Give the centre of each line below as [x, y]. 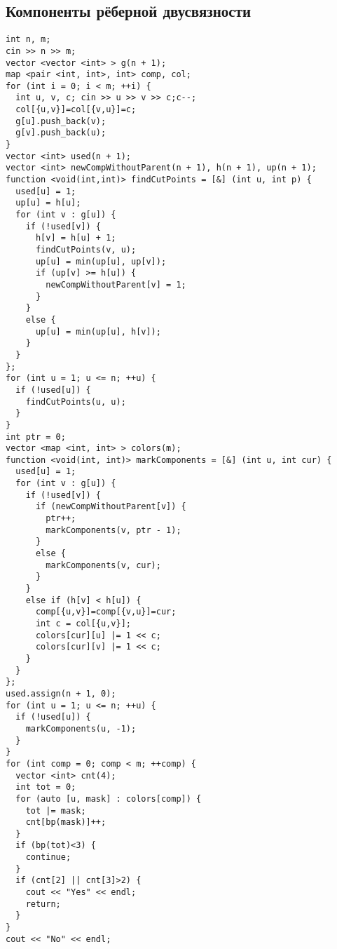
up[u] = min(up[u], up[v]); [101, 261]
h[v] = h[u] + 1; [76, 238]
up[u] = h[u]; [48, 203]
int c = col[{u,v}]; [83, 624]
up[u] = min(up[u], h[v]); [98, 331]
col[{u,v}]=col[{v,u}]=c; [76, 110]
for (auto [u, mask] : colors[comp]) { [109, 799]
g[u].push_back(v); [61, 121]
